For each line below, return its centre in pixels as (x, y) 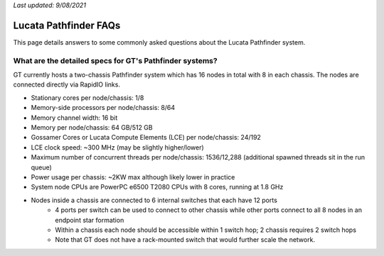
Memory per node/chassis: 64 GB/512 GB (92, 127)
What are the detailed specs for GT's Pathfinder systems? (115, 60)
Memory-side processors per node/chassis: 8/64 (103, 108)
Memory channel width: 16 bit (74, 118)
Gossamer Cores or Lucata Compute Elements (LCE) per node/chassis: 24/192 (146, 138)
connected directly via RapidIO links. (67, 84)
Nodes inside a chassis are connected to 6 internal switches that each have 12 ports (154, 200)
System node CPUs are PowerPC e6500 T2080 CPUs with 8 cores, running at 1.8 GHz (157, 187)
